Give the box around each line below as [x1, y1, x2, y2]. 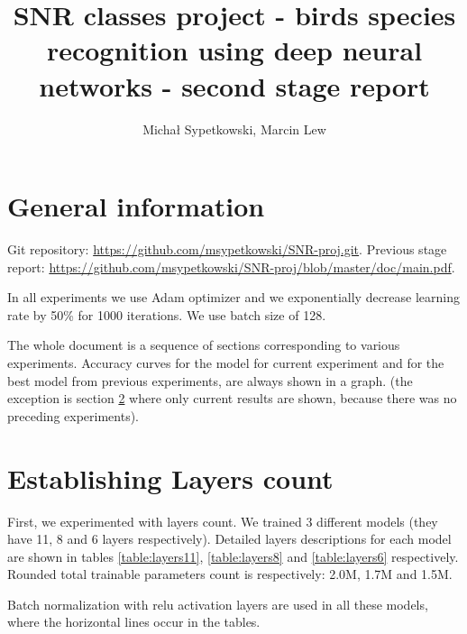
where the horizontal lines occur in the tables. [7, 612, 261, 631]
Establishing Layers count [7, 459, 334, 496]
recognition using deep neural [46, 32, 423, 69]
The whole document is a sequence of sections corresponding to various [7, 335, 400, 354]
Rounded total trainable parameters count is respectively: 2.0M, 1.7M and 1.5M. [7, 565, 453, 583]
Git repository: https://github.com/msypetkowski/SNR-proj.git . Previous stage [7, 240, 447, 259]
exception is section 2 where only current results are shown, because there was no [7, 389, 457, 408]
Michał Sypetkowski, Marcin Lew [142, 119, 326, 138]
